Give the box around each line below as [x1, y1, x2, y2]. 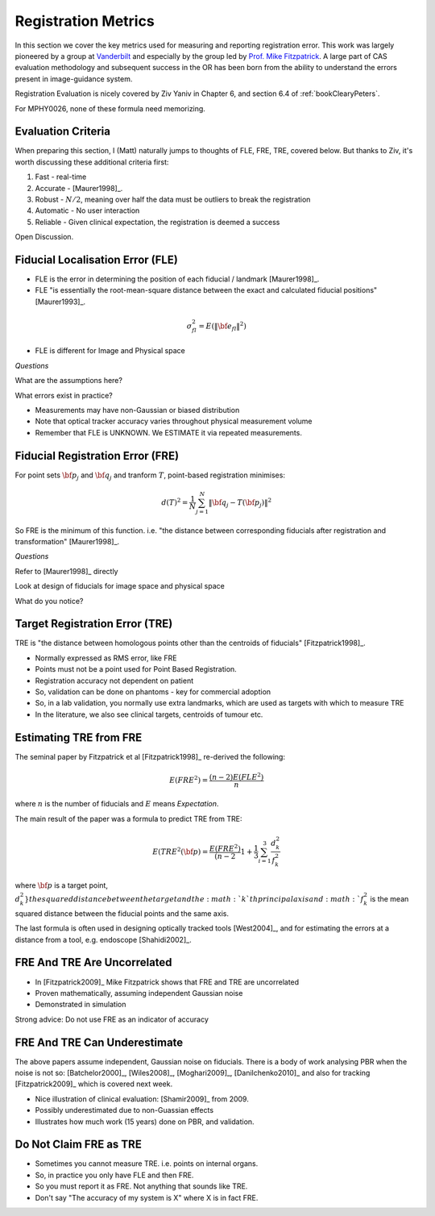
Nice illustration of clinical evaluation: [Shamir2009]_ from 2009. [35, 1093, 249, 1104]
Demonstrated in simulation [35, 1000, 126, 1010]
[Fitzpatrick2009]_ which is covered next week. [14, 1079, 173, 1089]
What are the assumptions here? [14, 376, 122, 385]
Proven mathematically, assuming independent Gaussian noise [35, 988, 243, 997]
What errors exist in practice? [14, 390, 113, 400]
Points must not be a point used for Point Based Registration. [35, 664, 237, 674]
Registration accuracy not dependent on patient [35, 676, 194, 685]
